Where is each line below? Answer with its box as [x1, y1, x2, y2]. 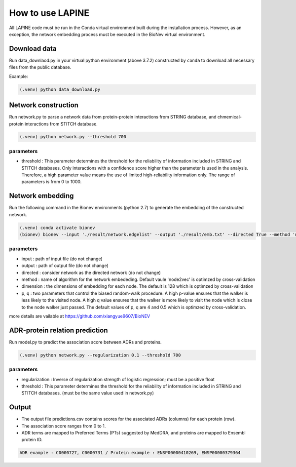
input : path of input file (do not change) [21, 256, 103, 262]
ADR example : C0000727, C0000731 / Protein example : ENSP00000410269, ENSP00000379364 [19, 450, 241, 456]
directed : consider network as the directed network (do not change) [21, 270, 161, 275]
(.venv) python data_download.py [19, 86, 101, 92]
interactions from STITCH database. [25, 121, 98, 127]
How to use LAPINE [9, 7, 90, 18]
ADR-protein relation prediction [9, 326, 108, 334]
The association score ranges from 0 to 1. [21, 423, 106, 429]
